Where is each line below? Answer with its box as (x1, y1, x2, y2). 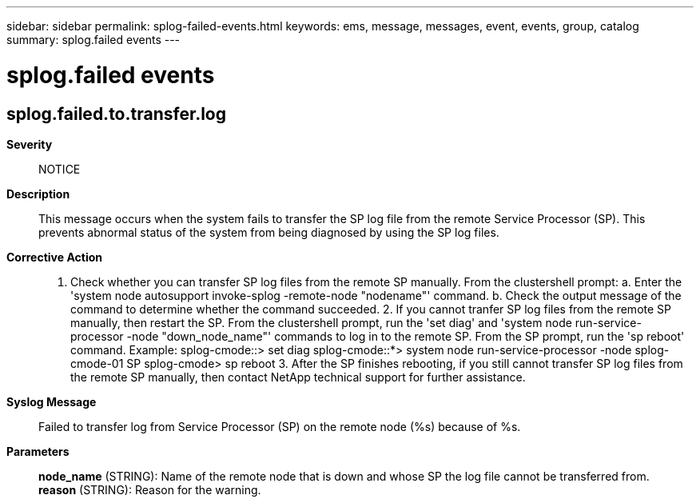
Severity (6, 137, 53, 151)
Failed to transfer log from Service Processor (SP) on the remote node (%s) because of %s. (38, 419, 521, 433)
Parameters (6, 444, 70, 458)
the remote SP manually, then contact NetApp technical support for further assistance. (70, 369, 526, 384)
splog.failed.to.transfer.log (6, 103, 226, 124)
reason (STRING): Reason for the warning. (38, 482, 261, 497)
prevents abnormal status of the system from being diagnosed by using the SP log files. (38, 225, 499, 239)
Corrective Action (6, 250, 102, 264)
